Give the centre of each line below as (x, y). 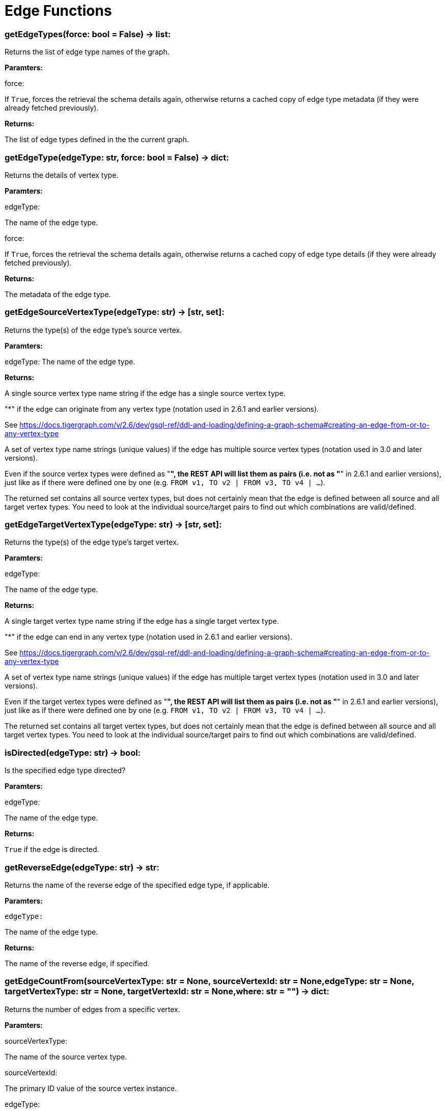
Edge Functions (58, 11)
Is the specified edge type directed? (65, 771)
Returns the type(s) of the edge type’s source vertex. (93, 330)
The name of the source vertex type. (66, 1056)
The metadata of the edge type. (58, 294)
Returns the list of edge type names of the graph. (87, 52)
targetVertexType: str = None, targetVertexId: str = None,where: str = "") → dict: (167, 991)
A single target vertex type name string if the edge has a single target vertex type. (142, 621)
